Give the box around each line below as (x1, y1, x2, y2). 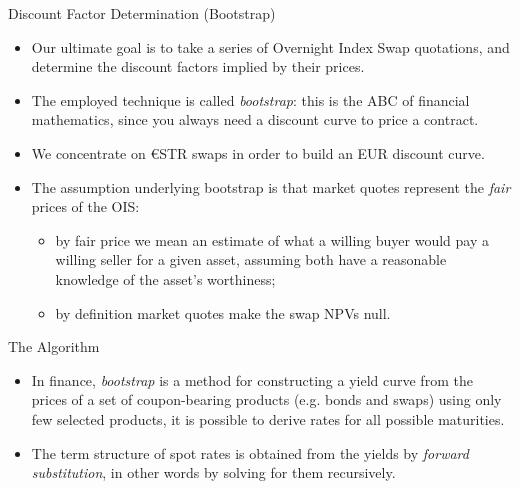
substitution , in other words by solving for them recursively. (31, 462, 396, 483)
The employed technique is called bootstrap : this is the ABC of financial (31, 89, 470, 110)
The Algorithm (8, 336, 100, 357)
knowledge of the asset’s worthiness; (55, 268, 276, 289)
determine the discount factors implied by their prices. (31, 56, 365, 77)
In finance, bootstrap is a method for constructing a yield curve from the (31, 369, 473, 390)
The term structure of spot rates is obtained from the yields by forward (31, 442, 469, 463)
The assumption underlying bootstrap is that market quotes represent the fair (31, 176, 511, 197)
